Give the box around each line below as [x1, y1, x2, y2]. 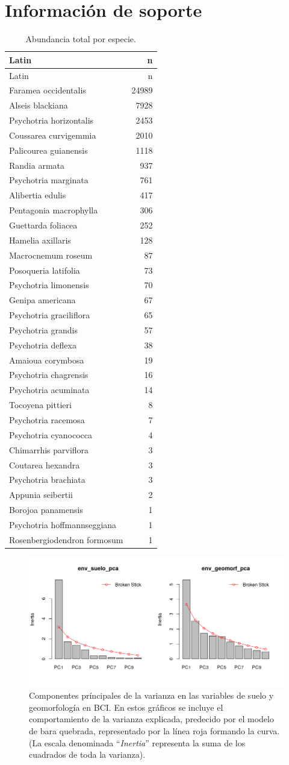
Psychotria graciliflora [9, 309, 90, 321]
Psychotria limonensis [9, 279, 89, 291]
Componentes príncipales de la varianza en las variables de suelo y [29, 689, 274, 702]
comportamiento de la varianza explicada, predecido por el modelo [29, 713, 274, 725]
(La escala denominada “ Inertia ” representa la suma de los [29, 736, 246, 749]
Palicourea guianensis [9, 143, 88, 156]
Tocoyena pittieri [9, 398, 72, 411]
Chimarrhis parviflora [9, 443, 89, 456]
